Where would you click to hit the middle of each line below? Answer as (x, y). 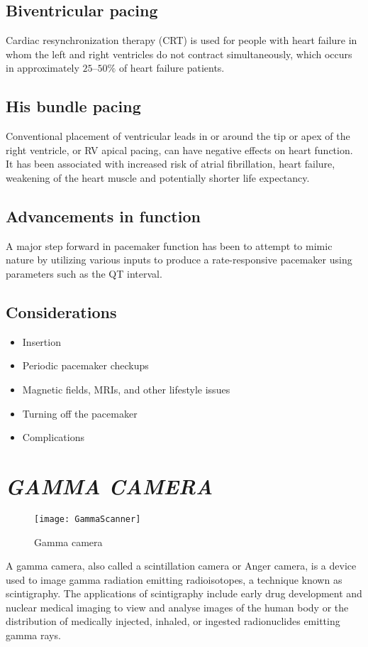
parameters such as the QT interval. (84, 273)
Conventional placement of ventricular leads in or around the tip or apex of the (178, 136)
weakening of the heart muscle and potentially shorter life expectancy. (158, 177)
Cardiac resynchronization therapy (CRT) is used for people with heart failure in (182, 40)
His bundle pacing (73, 106)
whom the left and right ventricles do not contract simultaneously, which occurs (179, 54)
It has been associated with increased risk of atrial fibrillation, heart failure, (171, 164)
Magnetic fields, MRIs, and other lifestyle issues (126, 389)
